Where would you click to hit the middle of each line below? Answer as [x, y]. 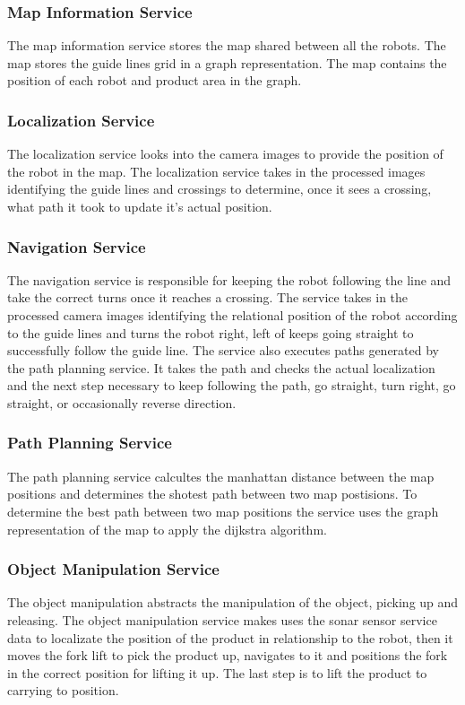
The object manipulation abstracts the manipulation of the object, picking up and [233, 602]
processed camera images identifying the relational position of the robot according [232, 315]
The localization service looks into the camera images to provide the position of [225, 154]
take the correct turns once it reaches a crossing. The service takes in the [208, 297]
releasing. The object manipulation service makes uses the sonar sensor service [222, 619]
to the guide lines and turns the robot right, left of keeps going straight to [211, 332]
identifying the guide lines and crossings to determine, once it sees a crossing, [220, 189]
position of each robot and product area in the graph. [155, 80]
